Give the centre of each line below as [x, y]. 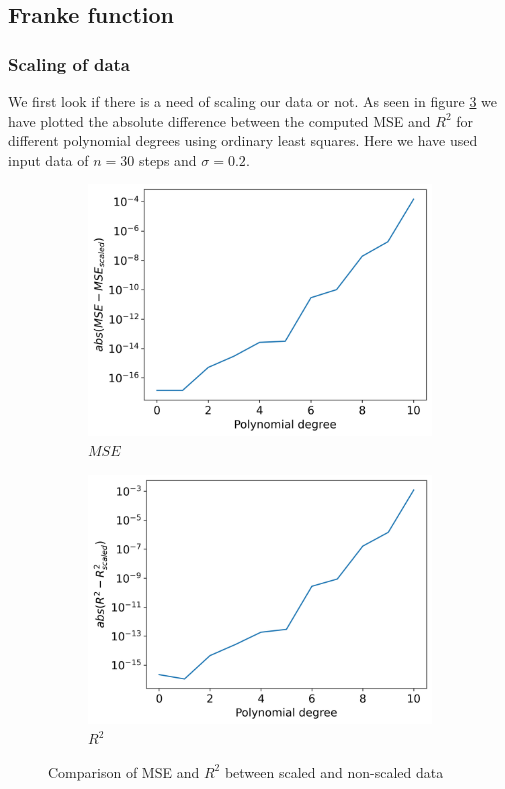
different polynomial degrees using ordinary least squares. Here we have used [243, 140]
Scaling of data [69, 63]
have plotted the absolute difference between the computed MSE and [219, 120]
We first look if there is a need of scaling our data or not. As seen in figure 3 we [253, 101]
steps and [167, 159]
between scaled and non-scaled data [334, 771]
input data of [48, 159]
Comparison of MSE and [124, 771]
